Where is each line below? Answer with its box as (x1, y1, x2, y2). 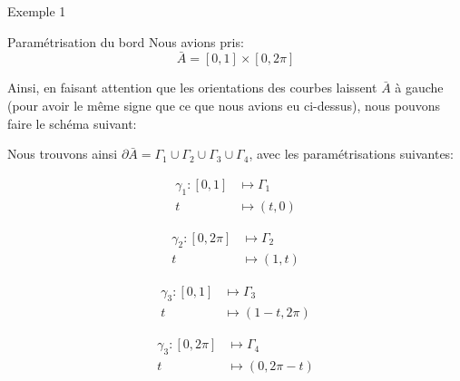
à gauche (395, 78, 444, 97)
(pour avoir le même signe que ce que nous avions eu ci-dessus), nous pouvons (7, 96, 441, 114)
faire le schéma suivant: (7, 113, 137, 132)
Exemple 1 (7, 2, 66, 20)
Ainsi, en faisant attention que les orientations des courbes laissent (7, 78, 377, 97)
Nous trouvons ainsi (7, 144, 118, 163)
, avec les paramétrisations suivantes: (249, 144, 455, 163)
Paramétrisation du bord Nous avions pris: (7, 32, 244, 51)
